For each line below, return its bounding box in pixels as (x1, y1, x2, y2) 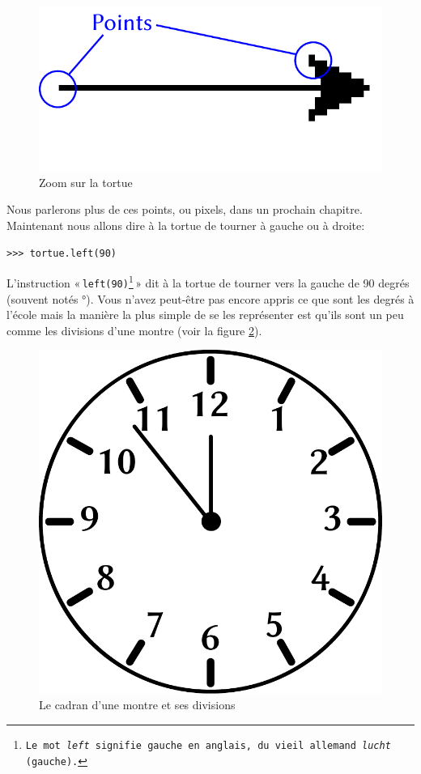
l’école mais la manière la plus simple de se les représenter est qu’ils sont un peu (6, 306, 404, 323)
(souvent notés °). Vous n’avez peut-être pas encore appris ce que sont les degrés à (6, 290, 415, 307)
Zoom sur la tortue (39, 173, 133, 190)
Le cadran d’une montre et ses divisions (39, 696, 236, 713)
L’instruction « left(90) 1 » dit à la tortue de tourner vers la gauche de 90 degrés (6, 272, 410, 291)
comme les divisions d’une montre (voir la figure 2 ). (6, 321, 262, 338)
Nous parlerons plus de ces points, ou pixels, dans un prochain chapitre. (6, 201, 363, 218)
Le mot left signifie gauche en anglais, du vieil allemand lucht (25, 740, 391, 752)
